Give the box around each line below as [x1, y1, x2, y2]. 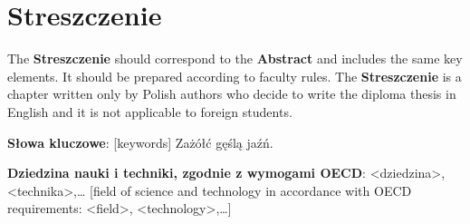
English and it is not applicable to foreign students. [7, 102, 293, 121]
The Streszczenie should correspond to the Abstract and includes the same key [7, 49, 463, 68]
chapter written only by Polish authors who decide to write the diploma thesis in [7, 84, 456, 103]
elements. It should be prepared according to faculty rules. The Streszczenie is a [7, 66, 462, 85]
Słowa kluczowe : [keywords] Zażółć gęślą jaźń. [7, 132, 273, 151]
